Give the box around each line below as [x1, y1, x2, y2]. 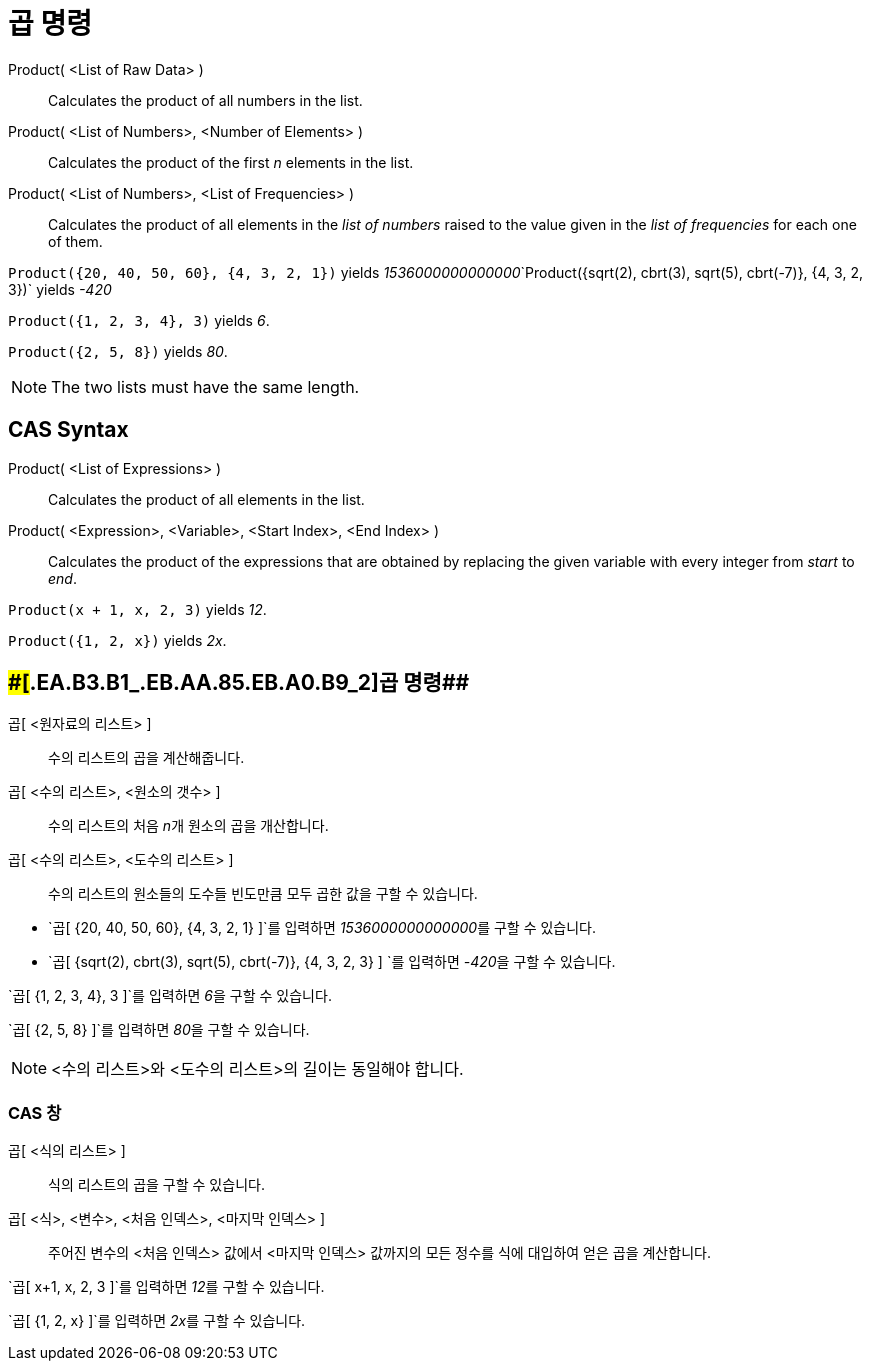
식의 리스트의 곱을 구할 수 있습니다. [48, 1176, 265, 1194]
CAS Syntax [8, 417, 129, 443]
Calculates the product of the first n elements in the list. [48, 153, 414, 171]
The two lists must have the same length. [51, 376, 360, 397]
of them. [48, 232, 103, 250]
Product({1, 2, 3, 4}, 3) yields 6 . [8, 311, 270, 329]
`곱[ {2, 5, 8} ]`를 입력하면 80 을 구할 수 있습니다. [8, 1021, 310, 1039]
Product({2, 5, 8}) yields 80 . [8, 342, 228, 360]
